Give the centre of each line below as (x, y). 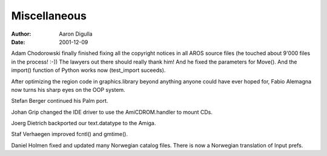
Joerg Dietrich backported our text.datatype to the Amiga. (84, 123)
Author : (21, 34)
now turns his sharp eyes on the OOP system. (68, 89)
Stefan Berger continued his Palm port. (60, 101)
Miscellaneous (49, 16)
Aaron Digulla (76, 34)
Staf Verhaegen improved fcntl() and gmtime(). (70, 134)
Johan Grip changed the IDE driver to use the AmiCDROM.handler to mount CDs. (112, 112)
